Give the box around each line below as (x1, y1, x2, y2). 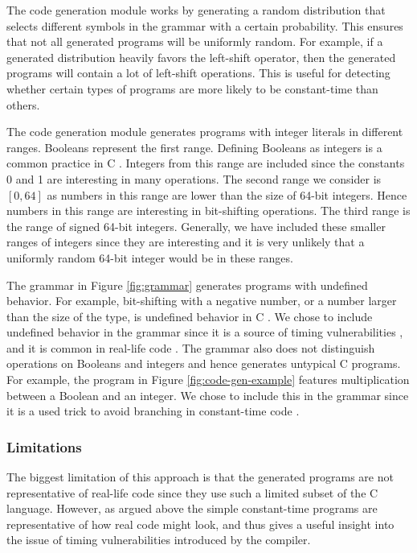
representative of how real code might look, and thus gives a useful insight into (6, 515, 395, 532)
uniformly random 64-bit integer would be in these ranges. (6, 249, 293, 266)
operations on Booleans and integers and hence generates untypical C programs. (6, 355, 401, 372)
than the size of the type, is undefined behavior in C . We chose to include (6, 307, 373, 324)
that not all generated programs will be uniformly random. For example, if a (6, 33, 383, 50)
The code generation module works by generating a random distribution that (6, 2, 386, 18)
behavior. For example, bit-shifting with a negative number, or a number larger (6, 292, 397, 309)
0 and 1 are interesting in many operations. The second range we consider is (6, 170, 382, 187)
